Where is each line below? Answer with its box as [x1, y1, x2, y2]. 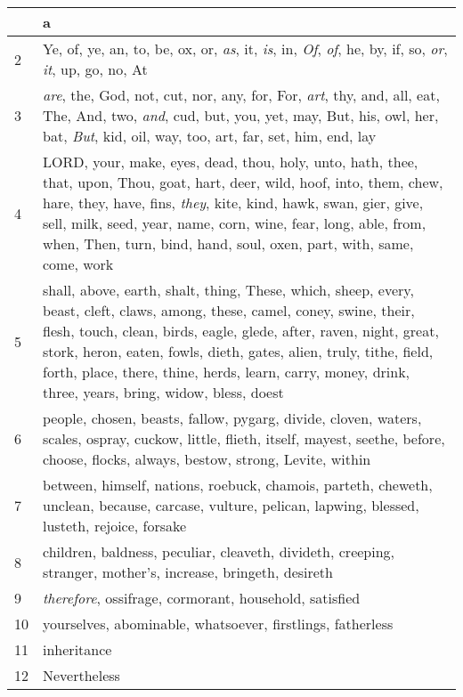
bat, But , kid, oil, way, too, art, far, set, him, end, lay [43, 126, 377, 146]
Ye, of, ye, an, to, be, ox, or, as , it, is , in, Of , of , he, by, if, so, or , [43, 38, 448, 59]
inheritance [43, 639, 112, 660]
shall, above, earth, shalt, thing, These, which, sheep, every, [43, 280, 414, 300]
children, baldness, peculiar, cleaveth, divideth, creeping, [43, 541, 395, 562]
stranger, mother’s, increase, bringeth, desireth [43, 562, 333, 582]
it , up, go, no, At [43, 59, 148, 79]
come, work [43, 254, 114, 274]
